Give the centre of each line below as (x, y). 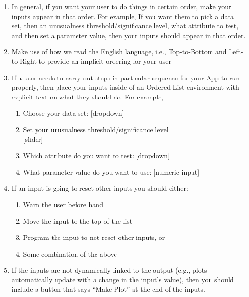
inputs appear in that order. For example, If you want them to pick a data (123, 16)
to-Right (24, 61)
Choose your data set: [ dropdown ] (74, 113)
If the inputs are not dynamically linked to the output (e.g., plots (109, 270)
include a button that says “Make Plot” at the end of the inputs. (108, 289)
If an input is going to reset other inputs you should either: (100, 188)
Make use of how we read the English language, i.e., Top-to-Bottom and (119, 51)
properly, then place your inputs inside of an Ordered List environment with (125, 87)
